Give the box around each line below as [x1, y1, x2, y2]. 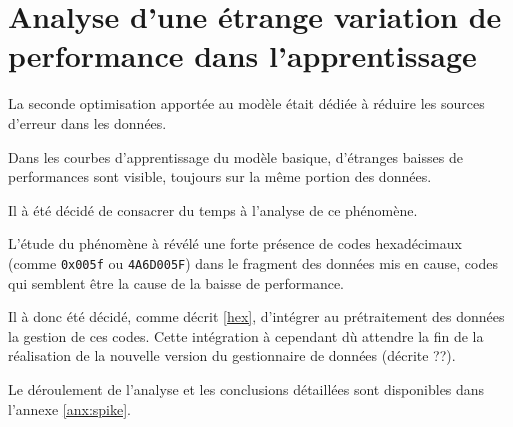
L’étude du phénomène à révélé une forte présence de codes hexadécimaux [8, 233, 462, 254]
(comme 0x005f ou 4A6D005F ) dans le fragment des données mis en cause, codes [8, 252, 498, 273]
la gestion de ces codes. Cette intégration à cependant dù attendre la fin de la [8, 325, 484, 346]
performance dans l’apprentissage [8, 35, 477, 76]
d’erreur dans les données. [8, 112, 167, 133]
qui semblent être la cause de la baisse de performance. [8, 272, 344, 293]
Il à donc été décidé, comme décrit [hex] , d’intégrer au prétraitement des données [8, 306, 505, 327]
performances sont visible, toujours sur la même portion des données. [8, 166, 432, 187]
